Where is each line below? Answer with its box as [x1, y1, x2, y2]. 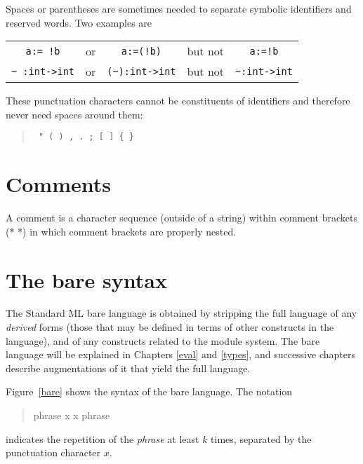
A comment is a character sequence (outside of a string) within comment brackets [6, 210, 357, 225]
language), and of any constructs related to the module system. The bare [6, 333, 320, 348]
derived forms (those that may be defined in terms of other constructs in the [6, 320, 334, 334]
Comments [6, 170, 111, 198]
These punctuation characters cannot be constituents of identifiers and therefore [6, 93, 350, 108]
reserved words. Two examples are [6, 15, 152, 29]
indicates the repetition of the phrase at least [6, 431, 199, 446]
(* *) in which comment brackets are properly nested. [6, 224, 237, 238]
